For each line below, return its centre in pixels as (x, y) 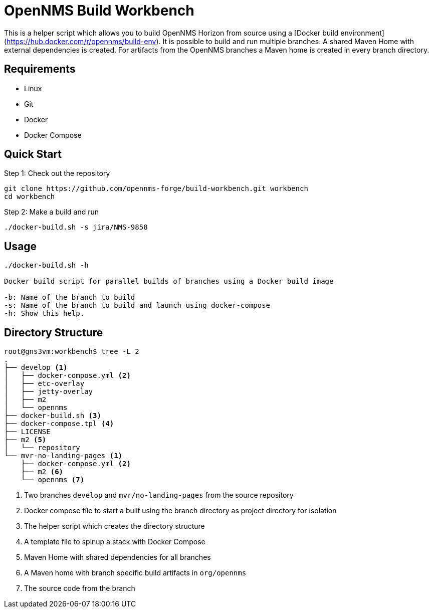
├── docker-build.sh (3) (53, 416)
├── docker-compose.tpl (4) (59, 424)
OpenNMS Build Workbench (99, 11)
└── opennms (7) (53, 480)
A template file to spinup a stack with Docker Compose (115, 542)
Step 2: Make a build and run (51, 212)
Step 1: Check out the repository (57, 173)
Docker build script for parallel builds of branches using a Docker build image (169, 281)
